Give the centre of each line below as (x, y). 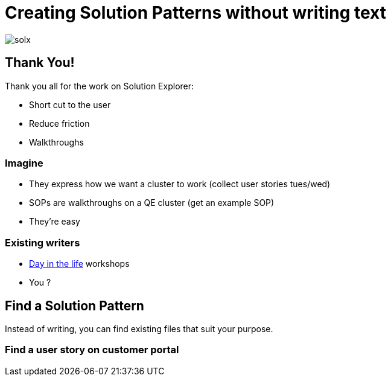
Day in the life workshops (79, 264)
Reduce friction (59, 123)
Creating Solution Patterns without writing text (195, 13)
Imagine (24, 163)
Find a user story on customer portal (92, 350)
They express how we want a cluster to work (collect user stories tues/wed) (180, 184)
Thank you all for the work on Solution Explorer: (100, 86)
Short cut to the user (70, 104)
